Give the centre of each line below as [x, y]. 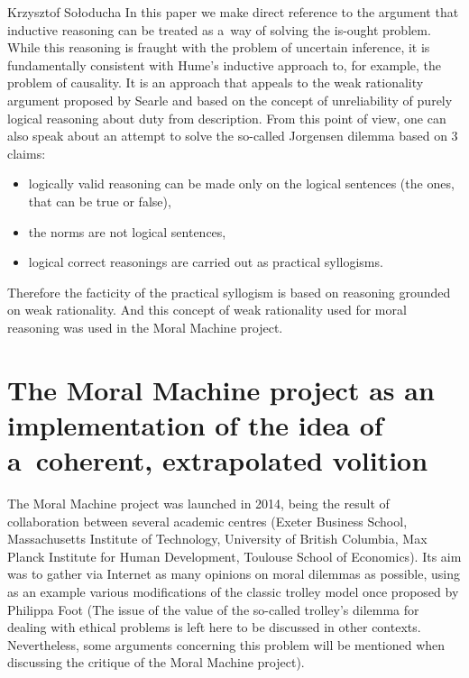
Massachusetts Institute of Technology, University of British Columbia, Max [217, 539]
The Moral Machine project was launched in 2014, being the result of [198, 503]
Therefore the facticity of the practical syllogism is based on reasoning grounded [229, 292]
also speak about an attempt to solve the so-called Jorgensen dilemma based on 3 [233, 136]
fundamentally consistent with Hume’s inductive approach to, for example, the [224, 64]
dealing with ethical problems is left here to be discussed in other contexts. [214, 627]
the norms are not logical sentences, [127, 231]
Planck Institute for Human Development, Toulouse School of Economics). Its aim [234, 556]
